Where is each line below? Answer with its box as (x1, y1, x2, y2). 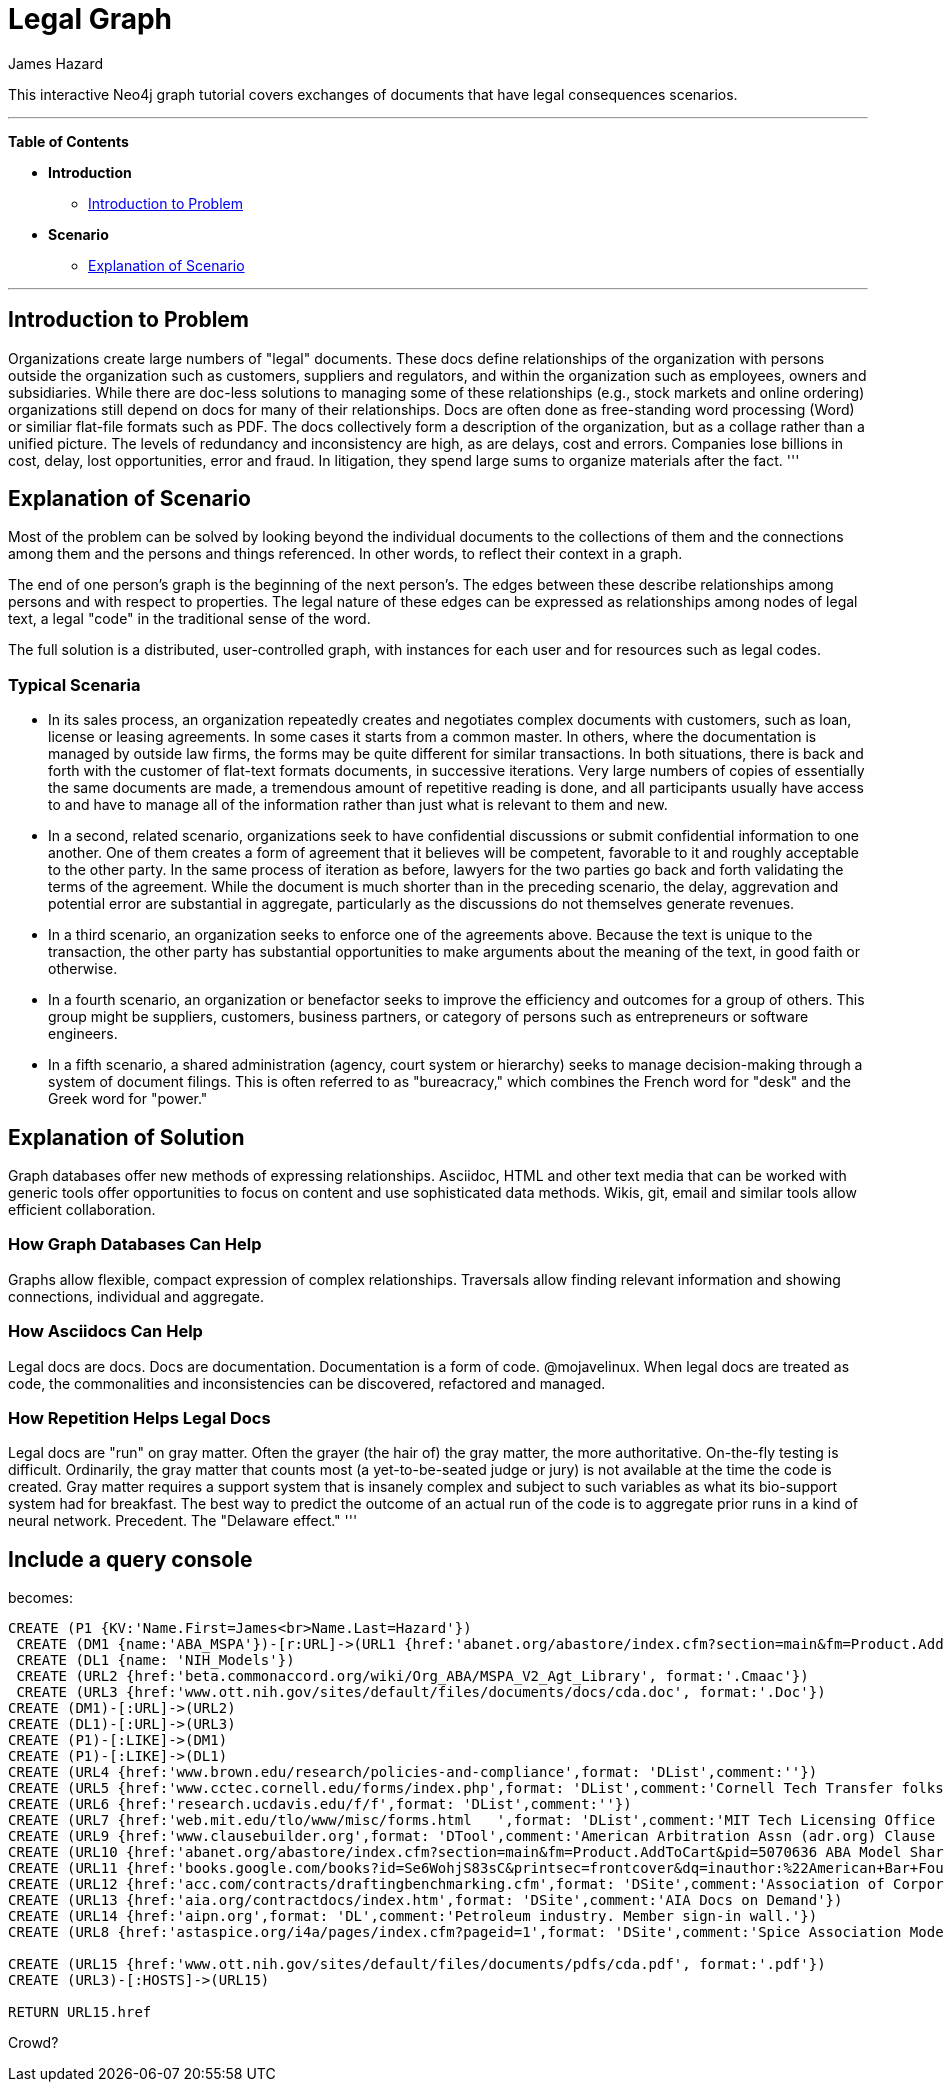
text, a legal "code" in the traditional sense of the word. (8, 610, 371, 628)
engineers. (48, 1025, 118, 1043)
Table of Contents (8, 132, 129, 150)
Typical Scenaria (8, 674, 141, 695)
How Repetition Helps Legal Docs (8, 1407, 271, 1428)
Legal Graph (8, 2, 173, 36)
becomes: (8, 1589, 73, 1607)
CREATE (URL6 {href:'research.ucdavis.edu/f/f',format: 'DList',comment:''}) (8, 1796, 632, 1813)
